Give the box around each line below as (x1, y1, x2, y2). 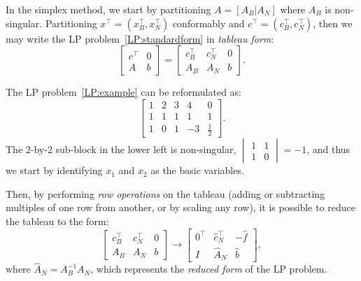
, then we (313, 15, 353, 30)
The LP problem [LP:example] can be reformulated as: (6, 85, 241, 99)
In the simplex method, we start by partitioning (6, 2, 211, 16)
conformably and (172, 15, 245, 30)
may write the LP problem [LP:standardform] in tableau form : (6, 31, 274, 45)
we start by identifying (6, 163, 103, 178)
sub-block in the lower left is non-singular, (55, 142, 236, 157)
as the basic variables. (150, 163, 244, 178)
